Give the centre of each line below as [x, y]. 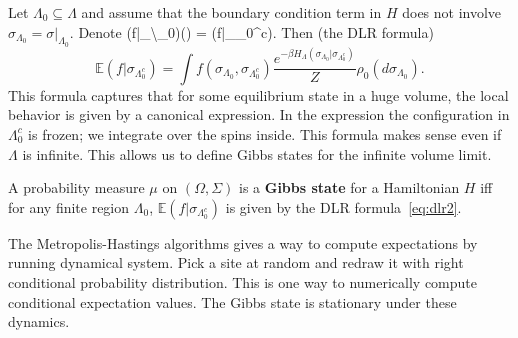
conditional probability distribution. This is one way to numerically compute [243, 281]
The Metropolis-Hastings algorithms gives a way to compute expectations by [243, 242]
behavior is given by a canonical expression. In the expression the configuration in [259, 114]
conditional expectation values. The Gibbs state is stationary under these [232, 301]
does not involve [452, 12]
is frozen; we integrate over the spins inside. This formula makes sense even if [265, 133]
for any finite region [69, 206]
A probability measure [76, 187]
